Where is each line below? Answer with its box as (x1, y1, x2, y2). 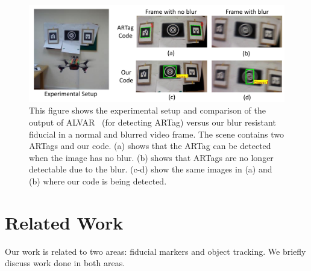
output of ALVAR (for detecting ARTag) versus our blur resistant (29, 116, 276, 129)
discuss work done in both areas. (5, 257, 125, 269)
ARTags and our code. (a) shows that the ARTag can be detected (29, 139, 271, 152)
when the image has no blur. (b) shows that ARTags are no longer (29, 151, 274, 163)
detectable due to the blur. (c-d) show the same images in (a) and (29, 163, 272, 175)
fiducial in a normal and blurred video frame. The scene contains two (29, 127, 284, 140)
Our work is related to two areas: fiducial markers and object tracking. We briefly (5, 245, 306, 257)
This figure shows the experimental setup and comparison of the (29, 104, 266, 117)
